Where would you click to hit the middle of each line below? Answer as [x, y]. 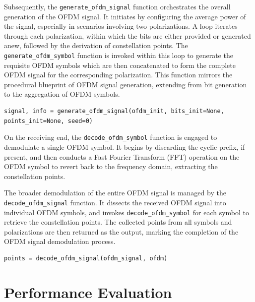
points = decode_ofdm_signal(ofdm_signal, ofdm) [86, 258]
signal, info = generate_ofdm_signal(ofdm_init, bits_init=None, [114, 111]
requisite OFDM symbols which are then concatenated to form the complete [120, 65]
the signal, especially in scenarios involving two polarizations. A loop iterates [121, 26]
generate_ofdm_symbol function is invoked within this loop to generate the [119, 55]
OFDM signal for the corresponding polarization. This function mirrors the [118, 75]
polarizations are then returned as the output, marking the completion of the [121, 231]
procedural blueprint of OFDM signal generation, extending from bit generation [126, 84]
